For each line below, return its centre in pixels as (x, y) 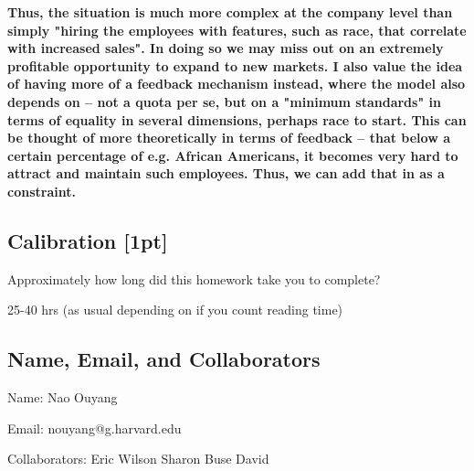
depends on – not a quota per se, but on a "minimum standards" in (224, 101)
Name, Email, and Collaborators (164, 359)
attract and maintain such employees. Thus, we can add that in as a (226, 173)
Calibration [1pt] (88, 240)
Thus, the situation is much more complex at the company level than (230, 12)
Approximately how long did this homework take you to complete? (194, 278)
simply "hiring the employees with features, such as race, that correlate (237, 30)
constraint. (42, 191)
